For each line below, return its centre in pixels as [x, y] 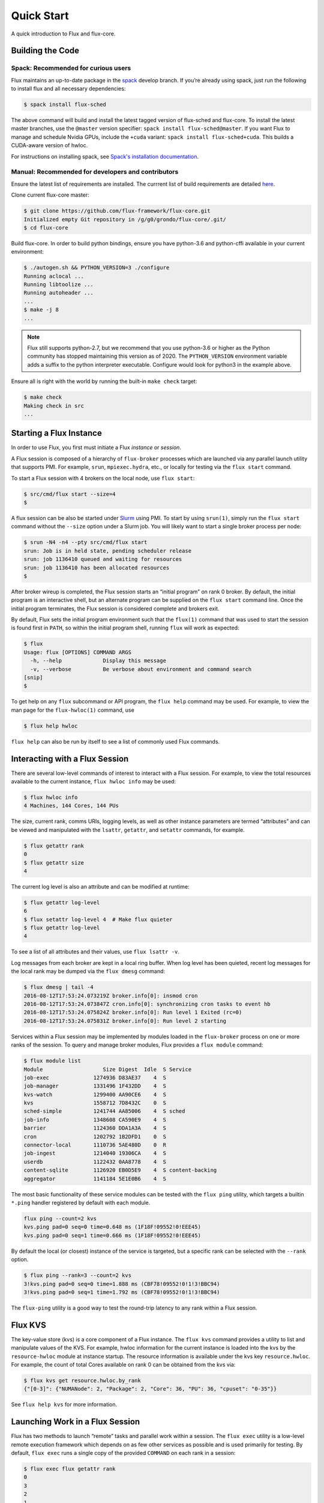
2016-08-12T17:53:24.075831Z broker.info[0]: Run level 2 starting [125, 1021]
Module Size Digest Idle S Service [108, 1069]
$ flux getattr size [54, 862]
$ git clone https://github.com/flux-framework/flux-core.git [117, 211]
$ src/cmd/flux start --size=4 [70, 494]
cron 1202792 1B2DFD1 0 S [95, 1137]
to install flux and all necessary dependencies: [68, 89]
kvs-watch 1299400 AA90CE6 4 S [95, 1094]
